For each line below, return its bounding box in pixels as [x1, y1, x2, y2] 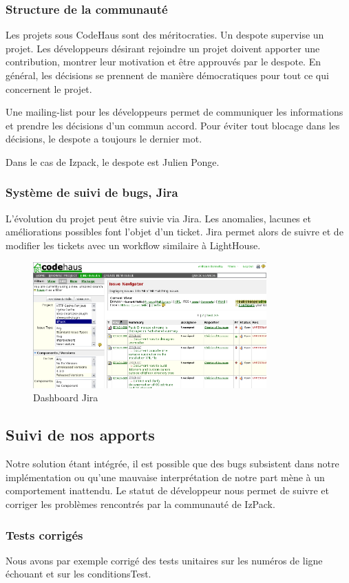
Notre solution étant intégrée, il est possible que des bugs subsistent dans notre [6, 456, 339, 471]
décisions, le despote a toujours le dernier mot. [6, 131, 202, 146]
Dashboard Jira [33, 390, 98, 405]
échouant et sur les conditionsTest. [6, 566, 151, 581]
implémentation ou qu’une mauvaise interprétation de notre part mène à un [6, 469, 325, 484]
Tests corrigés [6, 526, 83, 543]
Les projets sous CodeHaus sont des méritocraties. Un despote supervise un [6, 28, 324, 42]
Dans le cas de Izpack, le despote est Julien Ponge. [6, 154, 220, 169]
